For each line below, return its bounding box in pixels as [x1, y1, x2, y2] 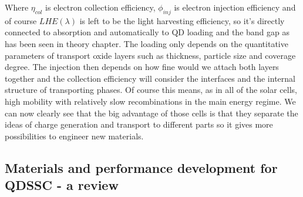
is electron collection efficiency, [45, 1, 156, 13]
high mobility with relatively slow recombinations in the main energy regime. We [5, 95, 296, 107]
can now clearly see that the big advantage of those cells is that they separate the [5, 106, 298, 119]
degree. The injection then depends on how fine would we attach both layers [5, 61, 279, 73]
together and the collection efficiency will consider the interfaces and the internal [5, 72, 295, 84]
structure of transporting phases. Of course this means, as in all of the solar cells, [5, 84, 297, 96]
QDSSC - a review [5, 176, 119, 194]
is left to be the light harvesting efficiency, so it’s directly [79, 14, 285, 26]
